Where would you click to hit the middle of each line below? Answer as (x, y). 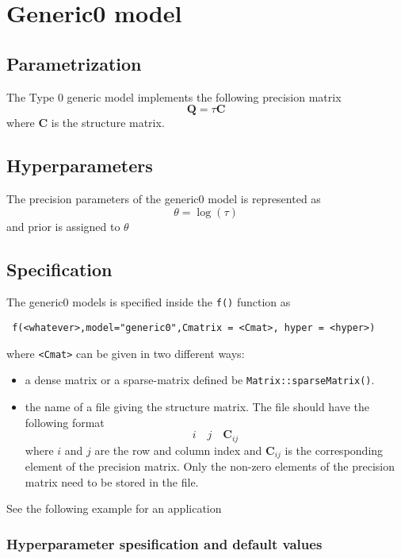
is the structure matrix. (108, 123)
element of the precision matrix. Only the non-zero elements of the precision (210, 466)
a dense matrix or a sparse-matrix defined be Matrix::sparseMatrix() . (200, 380)
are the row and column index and (178, 450)
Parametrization (74, 63)
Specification (59, 269)
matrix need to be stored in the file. (112, 481)
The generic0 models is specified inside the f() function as (149, 302)
